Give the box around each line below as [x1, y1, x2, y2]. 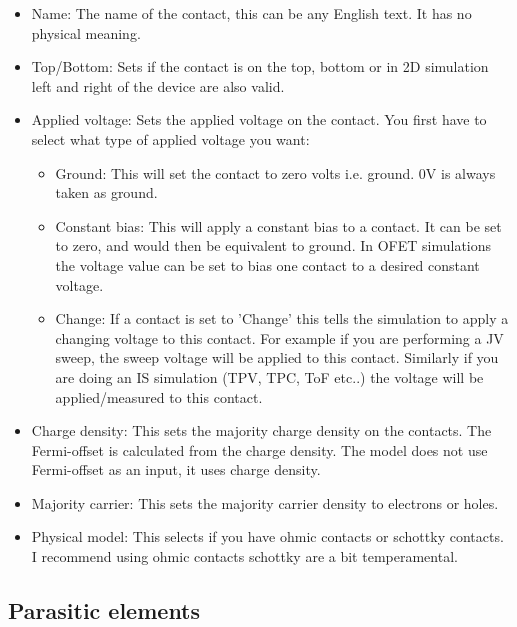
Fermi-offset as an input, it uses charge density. [31, 459, 321, 480]
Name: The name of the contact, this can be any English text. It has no [31, 3, 472, 23]
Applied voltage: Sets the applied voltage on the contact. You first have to [31, 109, 487, 130]
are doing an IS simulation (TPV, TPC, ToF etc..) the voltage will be [55, 366, 484, 387]
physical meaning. [31, 22, 141, 43]
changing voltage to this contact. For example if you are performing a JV [55, 327, 504, 348]
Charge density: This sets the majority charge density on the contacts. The [31, 420, 492, 441]
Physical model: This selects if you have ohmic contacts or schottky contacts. [31, 526, 504, 547]
